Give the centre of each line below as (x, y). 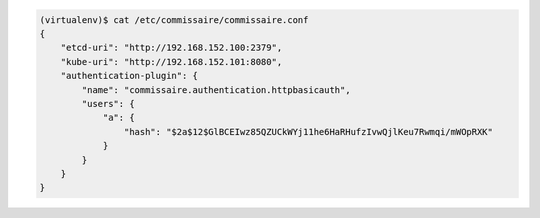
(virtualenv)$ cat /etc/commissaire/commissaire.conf (174, 19)
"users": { (108, 103)
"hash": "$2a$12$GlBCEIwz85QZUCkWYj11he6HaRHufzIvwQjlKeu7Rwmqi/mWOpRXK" (308, 131)
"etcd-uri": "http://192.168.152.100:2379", (171, 48)
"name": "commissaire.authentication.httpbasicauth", (216, 89)
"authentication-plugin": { (129, 76)
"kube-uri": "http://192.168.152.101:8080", (171, 61)
